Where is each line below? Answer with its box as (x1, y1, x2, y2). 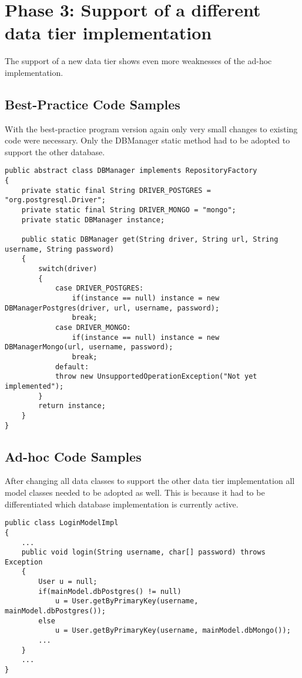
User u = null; (38, 577, 98, 586)
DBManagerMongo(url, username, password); (5, 343, 173, 352)
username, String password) (5, 245, 115, 253)
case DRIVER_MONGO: (55, 323, 131, 332)
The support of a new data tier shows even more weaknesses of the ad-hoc (5, 55, 272, 67)
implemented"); (5, 382, 64, 390)
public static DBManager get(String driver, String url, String (21, 235, 278, 244)
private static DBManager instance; (21, 215, 165, 224)
